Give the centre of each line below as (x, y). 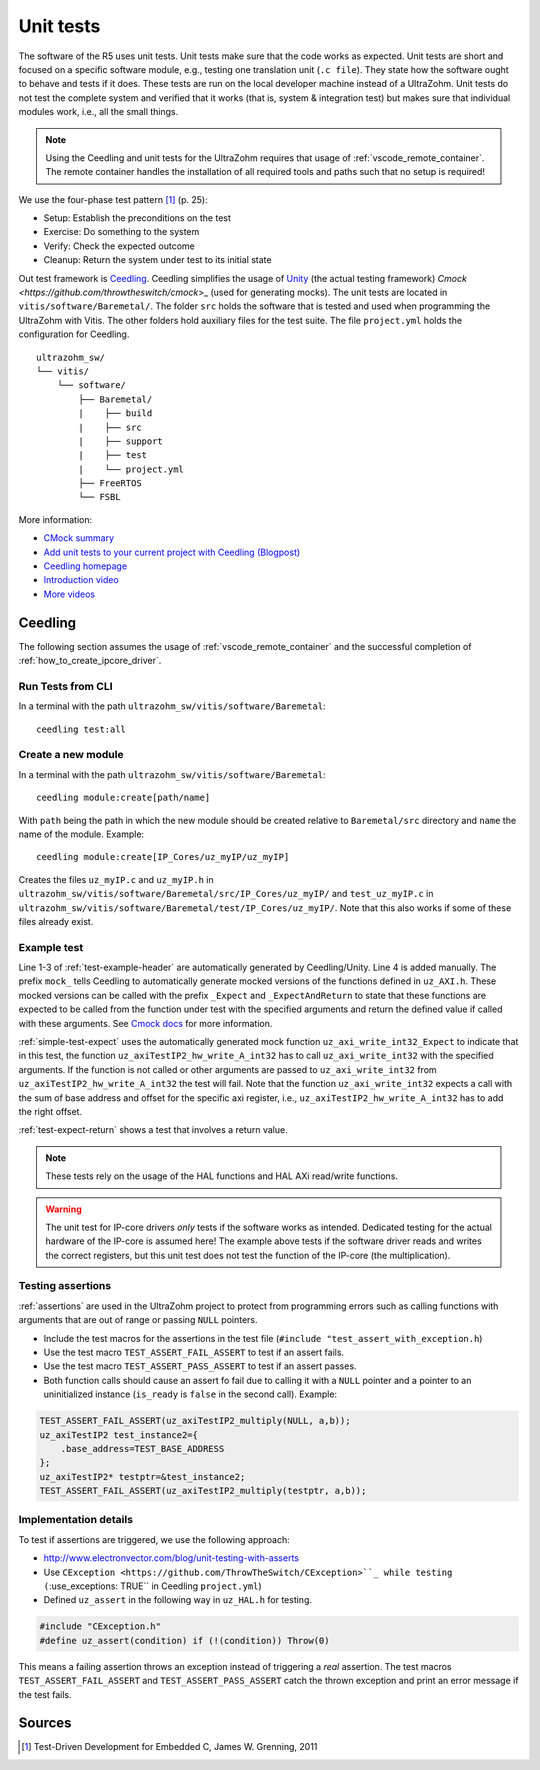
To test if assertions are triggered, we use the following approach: (154, 1539)
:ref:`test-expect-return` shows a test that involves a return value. (153, 1130)
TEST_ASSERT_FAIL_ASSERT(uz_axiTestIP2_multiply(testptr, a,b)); (203, 1491)
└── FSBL (99, 497)
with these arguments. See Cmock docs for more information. (145, 1023)
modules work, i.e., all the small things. (98, 112)
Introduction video (81, 580)
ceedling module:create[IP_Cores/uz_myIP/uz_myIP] (163, 857)
